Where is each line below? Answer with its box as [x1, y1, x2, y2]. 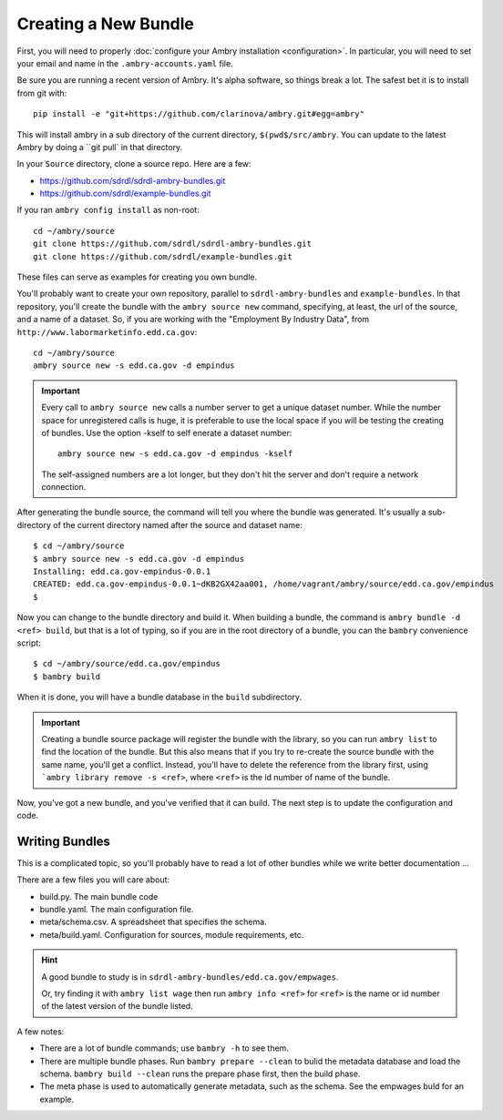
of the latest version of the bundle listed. [41, 1001, 193, 1012]
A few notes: [16, 1025, 65, 1037]
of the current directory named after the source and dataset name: [53, 519, 303, 530]
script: [16, 637, 41, 648]
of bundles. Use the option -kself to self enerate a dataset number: [41, 427, 293, 438]
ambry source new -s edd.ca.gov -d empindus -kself [57, 449, 293, 459]
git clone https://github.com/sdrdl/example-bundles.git [33, 251, 293, 261]
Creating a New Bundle [16, 14, 195, 34]
